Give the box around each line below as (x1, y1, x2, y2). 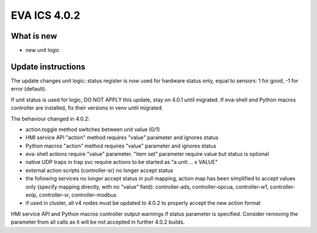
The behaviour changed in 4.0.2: (11, 115, 90, 122)
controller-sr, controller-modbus (39, 191, 117, 198)
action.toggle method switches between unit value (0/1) (25, 126, 160, 133)
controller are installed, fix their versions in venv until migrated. (11, 104, 164, 111)
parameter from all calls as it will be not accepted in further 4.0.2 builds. (11, 218, 185, 225)
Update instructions (11, 61, 86, 71)
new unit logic (25, 47, 60, 54)
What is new (11, 31, 58, 41)
